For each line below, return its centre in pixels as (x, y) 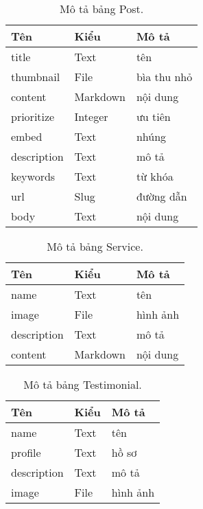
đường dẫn (162, 196)
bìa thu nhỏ (164, 77)
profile (26, 452)
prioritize (33, 116)
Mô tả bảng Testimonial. (83, 384)
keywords (33, 176)
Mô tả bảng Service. (95, 246)
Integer (91, 116)
